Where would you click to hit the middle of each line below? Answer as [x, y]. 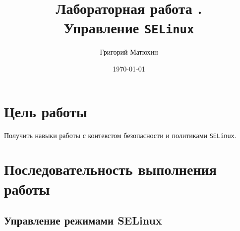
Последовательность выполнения [110, 169]
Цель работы [46, 111]
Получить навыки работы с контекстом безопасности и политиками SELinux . [120, 135]
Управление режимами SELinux [83, 220]
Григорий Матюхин [129, 52]
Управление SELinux [129, 28]
